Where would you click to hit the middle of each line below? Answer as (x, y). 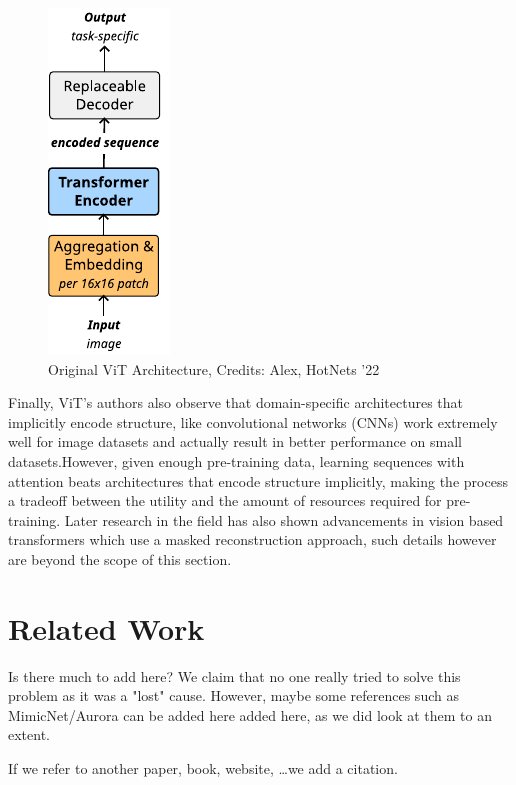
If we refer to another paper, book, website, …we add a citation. (203, 768)
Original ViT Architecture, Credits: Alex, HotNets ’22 (214, 368)
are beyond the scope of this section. (120, 558)
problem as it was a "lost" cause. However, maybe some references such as (233, 695)
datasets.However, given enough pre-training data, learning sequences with (236, 460)
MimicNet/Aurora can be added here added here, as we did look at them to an (250, 714)
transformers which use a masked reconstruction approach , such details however (252, 539)
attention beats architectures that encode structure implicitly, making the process (258, 480)
